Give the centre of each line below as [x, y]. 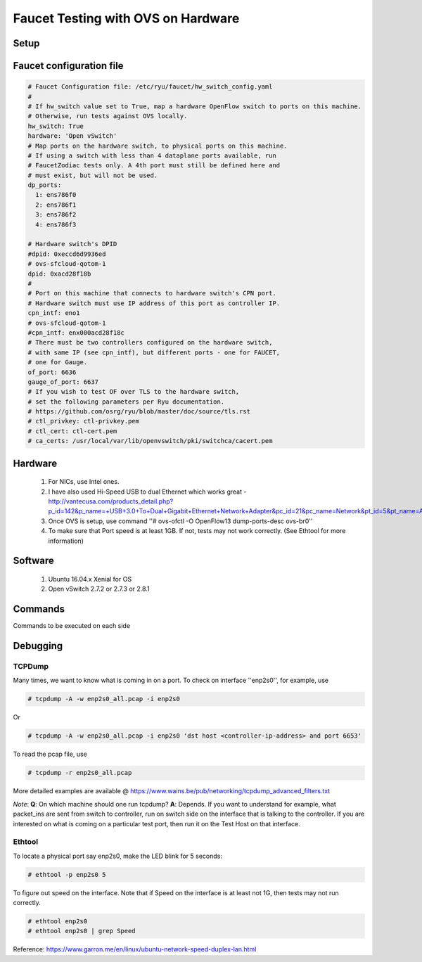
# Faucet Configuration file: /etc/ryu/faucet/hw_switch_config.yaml [150, 87]
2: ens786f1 [56, 205]
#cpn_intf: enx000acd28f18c [76, 333]
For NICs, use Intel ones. [84, 482]
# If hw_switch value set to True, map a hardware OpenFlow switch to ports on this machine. [195, 106]
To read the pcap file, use [50, 754]
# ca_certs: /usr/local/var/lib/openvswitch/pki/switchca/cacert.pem [150, 441]
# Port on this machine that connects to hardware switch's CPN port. [152, 293]
